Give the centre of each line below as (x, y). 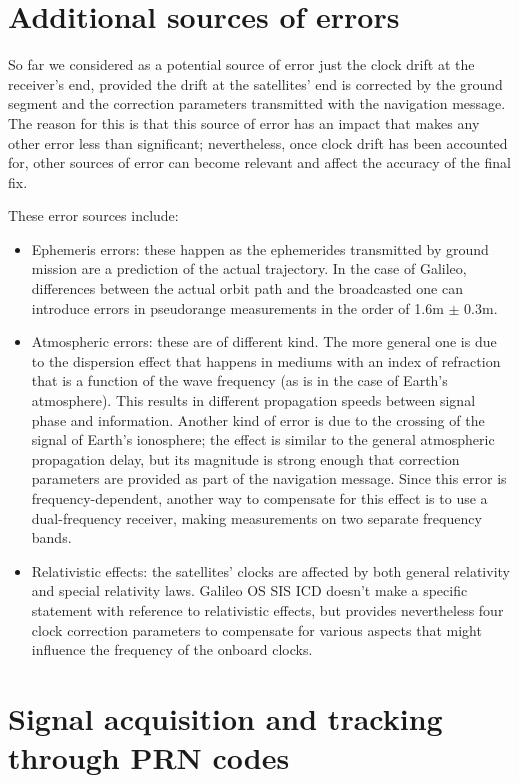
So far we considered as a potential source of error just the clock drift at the (241, 64)
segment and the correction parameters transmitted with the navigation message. (257, 103)
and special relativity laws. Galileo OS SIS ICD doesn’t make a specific (249, 590)
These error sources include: (93, 215)
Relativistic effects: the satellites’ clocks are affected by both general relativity (270, 570)
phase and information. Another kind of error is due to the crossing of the (258, 419)
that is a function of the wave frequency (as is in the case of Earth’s (239, 380)
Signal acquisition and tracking (225, 717)
